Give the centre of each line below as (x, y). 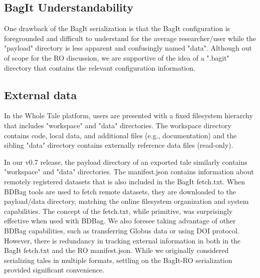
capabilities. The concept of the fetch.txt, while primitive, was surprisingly (118, 211)
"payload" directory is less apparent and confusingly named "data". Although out (128, 48)
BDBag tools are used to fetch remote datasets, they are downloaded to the (120, 191)
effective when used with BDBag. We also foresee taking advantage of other (120, 221)
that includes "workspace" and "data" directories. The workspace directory (118, 125)
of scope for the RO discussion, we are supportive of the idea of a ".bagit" (117, 57)
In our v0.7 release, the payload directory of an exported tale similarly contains (126, 162)
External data (41, 94)
